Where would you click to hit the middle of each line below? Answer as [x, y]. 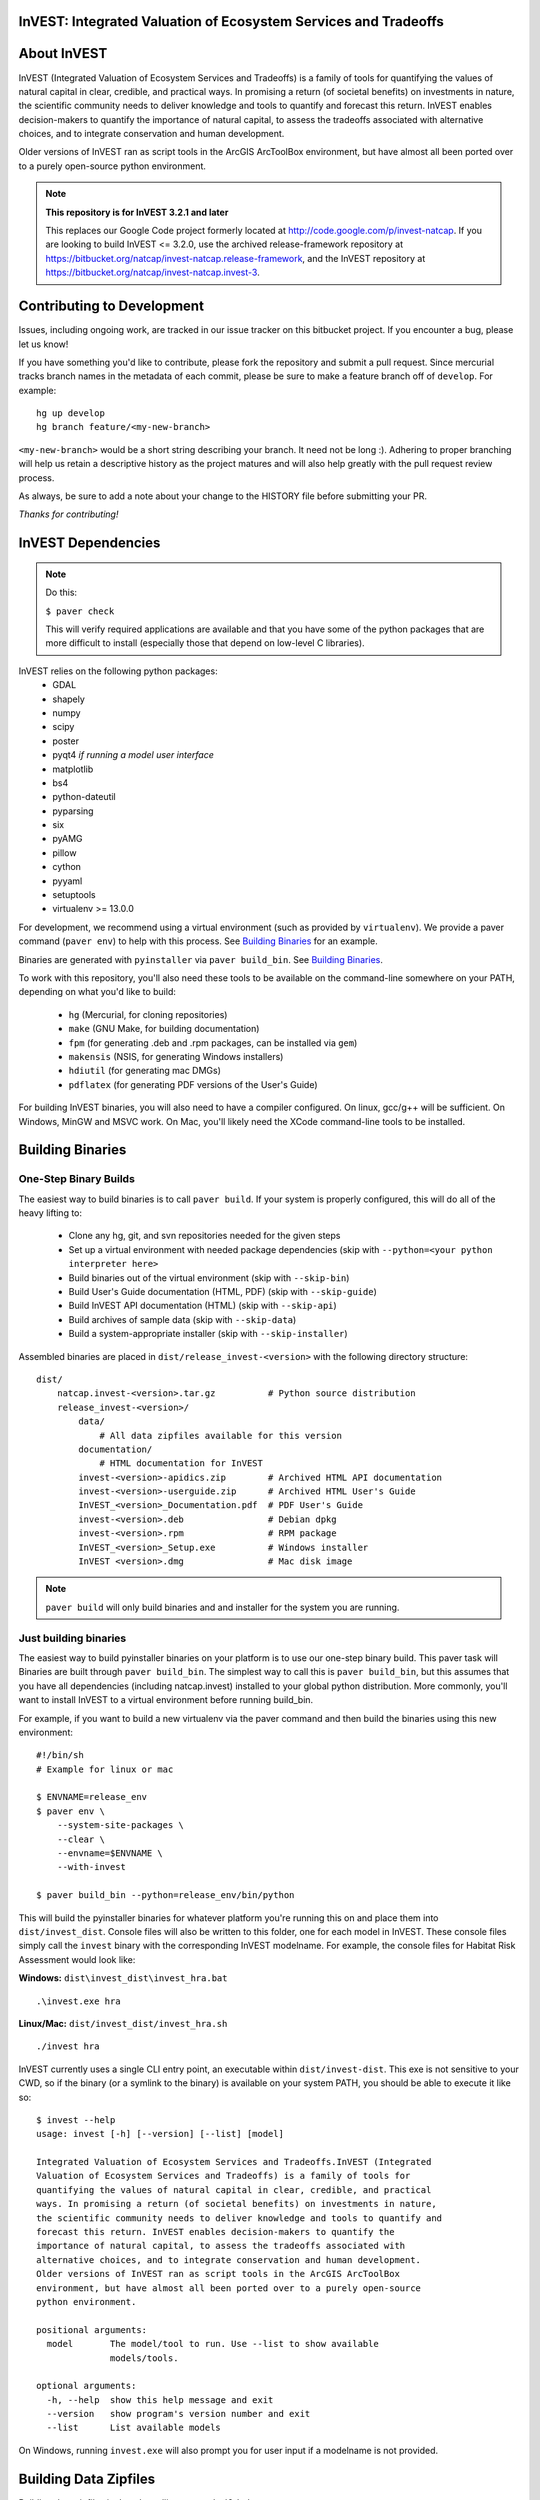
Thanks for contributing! [68, 514]
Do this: [61, 592]
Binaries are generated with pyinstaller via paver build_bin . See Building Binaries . [201, 959]
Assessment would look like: [77, 1959]
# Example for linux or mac [105, 1769]
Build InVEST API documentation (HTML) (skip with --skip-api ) [202, 1306]
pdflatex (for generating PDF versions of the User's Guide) [193, 1084]
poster [66, 741]
